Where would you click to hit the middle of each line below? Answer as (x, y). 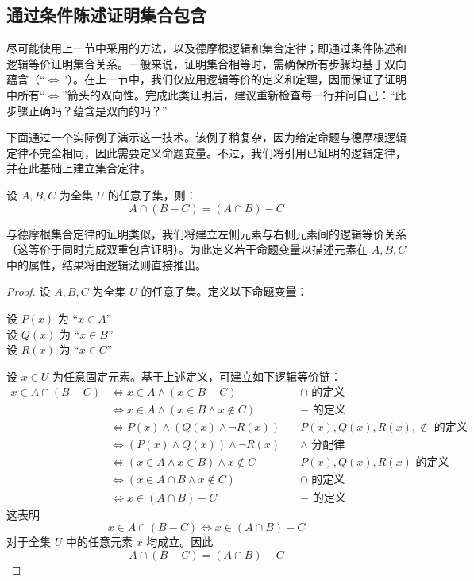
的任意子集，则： (152, 194)
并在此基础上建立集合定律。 (79, 168)
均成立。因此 (180, 542)
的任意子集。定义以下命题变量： (224, 291)
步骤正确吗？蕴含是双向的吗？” (87, 110)
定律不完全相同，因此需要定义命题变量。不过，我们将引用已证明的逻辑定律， (206, 152)
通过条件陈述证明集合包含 (106, 15)
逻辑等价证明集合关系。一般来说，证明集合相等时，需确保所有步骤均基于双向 (206, 63)
